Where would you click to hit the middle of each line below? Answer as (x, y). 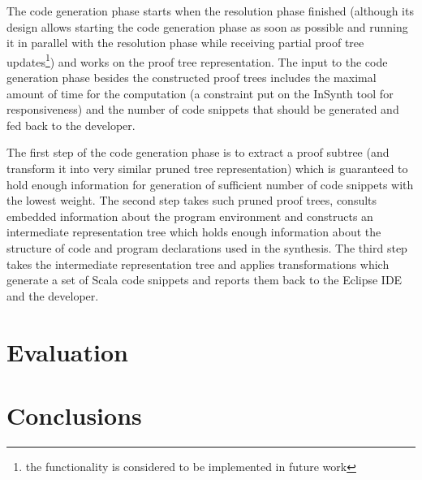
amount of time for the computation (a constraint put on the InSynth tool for (200, 93)
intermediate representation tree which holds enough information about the (194, 232)
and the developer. (53, 295)
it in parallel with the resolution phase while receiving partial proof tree (185, 43)
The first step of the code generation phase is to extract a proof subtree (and (198, 152)
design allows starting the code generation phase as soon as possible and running (207, 26)
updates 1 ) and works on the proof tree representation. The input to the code (197, 60)
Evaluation (67, 351)
